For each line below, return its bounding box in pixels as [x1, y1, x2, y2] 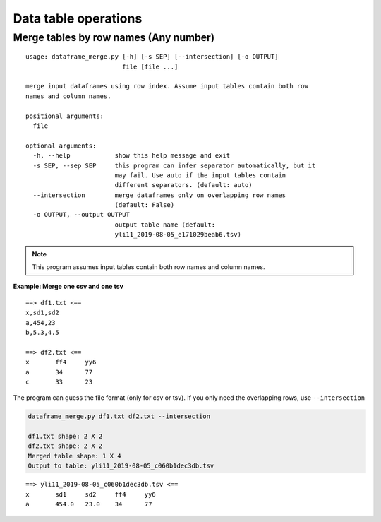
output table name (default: [114, 220, 215, 229]
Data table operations [13, 11, 143, 26]
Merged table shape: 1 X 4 [28, 452, 121, 460]
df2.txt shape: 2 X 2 [28, 442, 103, 450]
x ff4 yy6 [25, 358, 97, 367]
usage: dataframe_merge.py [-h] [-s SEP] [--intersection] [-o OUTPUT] [25, 53, 279, 61]
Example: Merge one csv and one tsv [13, 283, 123, 291]
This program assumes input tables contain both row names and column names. [32, 263, 265, 271]
